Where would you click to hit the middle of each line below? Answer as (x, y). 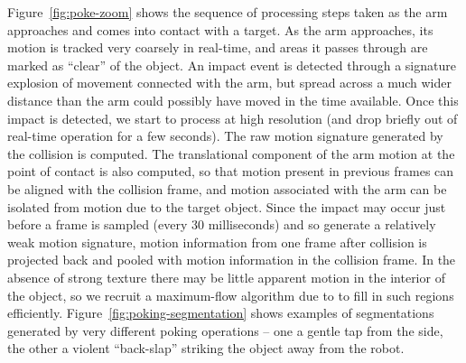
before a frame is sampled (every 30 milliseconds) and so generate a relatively (222, 224)
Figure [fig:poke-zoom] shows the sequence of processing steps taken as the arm (228, 12)
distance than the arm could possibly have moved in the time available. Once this (233, 100)
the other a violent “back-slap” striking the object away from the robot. (206, 348)
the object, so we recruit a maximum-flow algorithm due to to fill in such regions (231, 295)
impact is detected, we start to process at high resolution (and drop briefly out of (233, 118)
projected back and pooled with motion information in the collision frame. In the (232, 260)
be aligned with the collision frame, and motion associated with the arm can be (227, 188)
